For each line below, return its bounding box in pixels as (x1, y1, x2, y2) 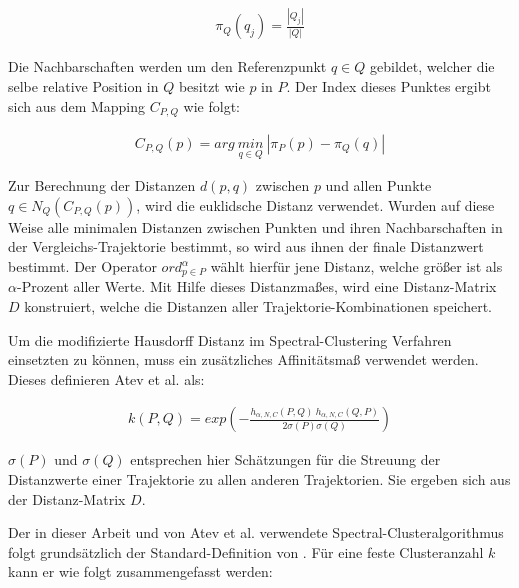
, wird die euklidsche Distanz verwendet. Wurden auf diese (136, 194, 495, 215)
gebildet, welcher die (370, 56, 495, 77)
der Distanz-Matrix (8, 488, 126, 509)
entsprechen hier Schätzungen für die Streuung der (130, 449, 441, 470)
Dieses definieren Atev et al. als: (8, 368, 205, 389)
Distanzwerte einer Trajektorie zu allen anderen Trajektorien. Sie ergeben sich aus (8, 469, 511, 490)
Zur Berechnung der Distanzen (8, 175, 196, 196)
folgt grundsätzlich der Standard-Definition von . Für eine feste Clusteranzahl (8, 541, 484, 562)
